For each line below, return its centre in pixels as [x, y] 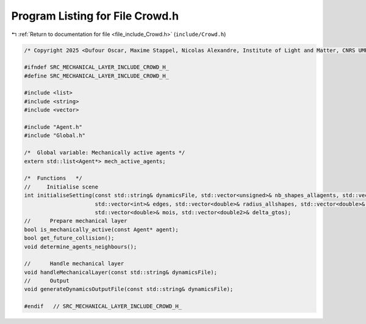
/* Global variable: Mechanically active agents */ [105, 153]
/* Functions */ [53, 178]
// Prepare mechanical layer [76, 221]
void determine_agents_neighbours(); [81, 247]
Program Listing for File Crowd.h [95, 16]
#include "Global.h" [55, 135]
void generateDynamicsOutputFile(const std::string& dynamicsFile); [129, 289]
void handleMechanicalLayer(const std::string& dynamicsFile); [121, 272]
